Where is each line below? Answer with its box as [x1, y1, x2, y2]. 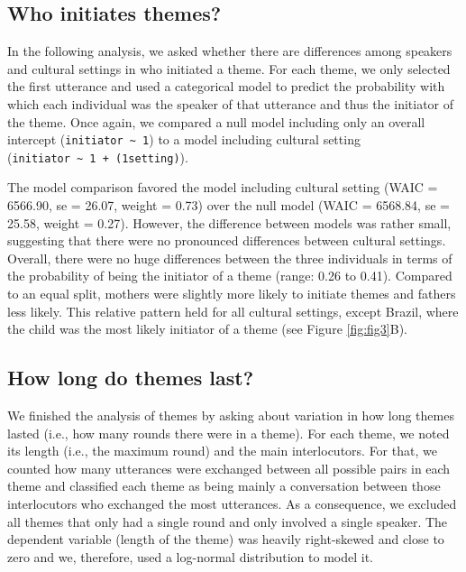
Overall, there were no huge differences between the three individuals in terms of [7, 248, 452, 267]
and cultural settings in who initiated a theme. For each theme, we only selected [7, 59, 451, 78]
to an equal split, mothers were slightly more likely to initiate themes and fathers [7, 284, 456, 303]
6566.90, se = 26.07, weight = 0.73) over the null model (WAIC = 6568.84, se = [7, 196, 450, 215]
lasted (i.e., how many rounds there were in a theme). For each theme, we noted [7, 423, 450, 442]
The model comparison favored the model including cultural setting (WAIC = [7, 178, 438, 197]
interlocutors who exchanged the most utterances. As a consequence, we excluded [7, 494, 457, 512]
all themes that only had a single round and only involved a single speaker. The [7, 512, 448, 530]
